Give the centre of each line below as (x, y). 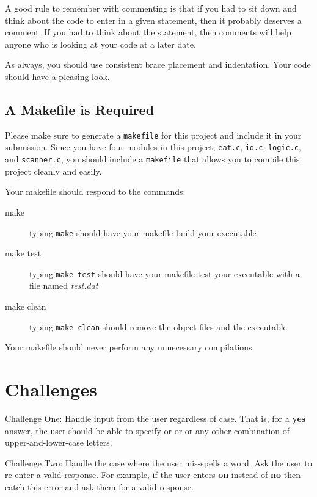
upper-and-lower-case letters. (59, 442)
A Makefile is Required (80, 109)
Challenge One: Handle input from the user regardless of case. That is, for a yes (155, 418)
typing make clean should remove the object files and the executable (158, 326)
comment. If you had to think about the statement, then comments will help (148, 32)
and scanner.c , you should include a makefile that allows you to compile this (152, 159)
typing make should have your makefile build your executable (143, 232)
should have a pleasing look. (57, 76)
